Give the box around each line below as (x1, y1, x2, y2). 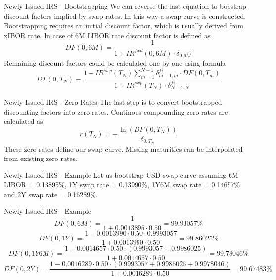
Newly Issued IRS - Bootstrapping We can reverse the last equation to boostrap (4, 1, 246, 11)
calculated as (4, 116, 43, 126)
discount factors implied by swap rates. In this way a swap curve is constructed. (4, 10, 246, 21)
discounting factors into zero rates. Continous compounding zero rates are (4, 106, 228, 117)
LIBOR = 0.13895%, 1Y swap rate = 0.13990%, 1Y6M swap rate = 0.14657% (4, 179, 240, 190)
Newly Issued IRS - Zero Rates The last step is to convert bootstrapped (4, 96, 222, 107)
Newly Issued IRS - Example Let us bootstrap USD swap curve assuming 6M (4, 169, 238, 180)
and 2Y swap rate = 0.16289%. (4, 189, 98, 200)
